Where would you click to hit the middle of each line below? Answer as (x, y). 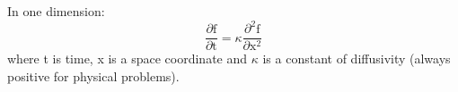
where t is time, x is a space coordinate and (128, 59)
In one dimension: (56, 11)
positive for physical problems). (93, 75)
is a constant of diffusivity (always (357, 59)
